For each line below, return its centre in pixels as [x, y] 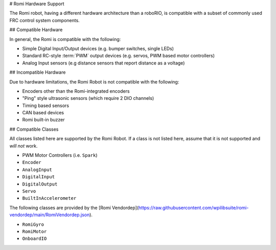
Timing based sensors [45, 106]
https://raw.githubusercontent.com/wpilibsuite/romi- [193, 207]
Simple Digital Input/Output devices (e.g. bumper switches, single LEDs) [98, 48]
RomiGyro [33, 224]
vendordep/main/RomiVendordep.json [50, 215]
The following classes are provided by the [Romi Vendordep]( [74, 207]
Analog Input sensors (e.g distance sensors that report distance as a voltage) [103, 63]
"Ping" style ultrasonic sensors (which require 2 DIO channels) [88, 98]
